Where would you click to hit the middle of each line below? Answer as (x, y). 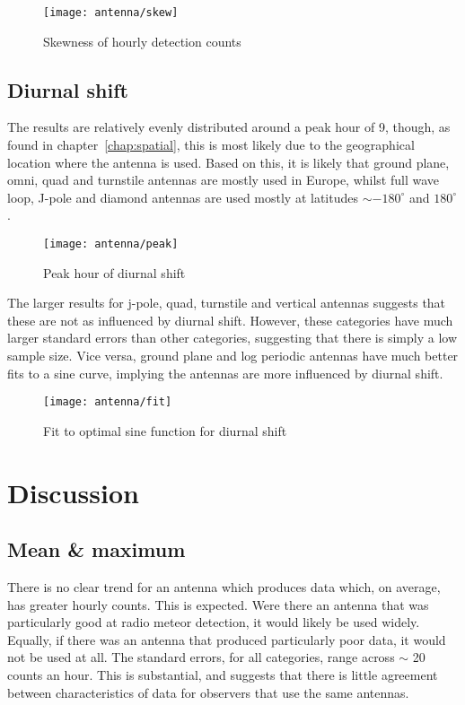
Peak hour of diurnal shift (114, 272)
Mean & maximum (97, 549)
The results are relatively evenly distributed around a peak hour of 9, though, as (229, 127)
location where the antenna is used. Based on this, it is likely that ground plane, (228, 162)
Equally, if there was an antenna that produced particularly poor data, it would (227, 639)
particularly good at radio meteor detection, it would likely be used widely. (214, 622)
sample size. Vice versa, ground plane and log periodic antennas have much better (233, 356)
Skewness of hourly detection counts (142, 41)
